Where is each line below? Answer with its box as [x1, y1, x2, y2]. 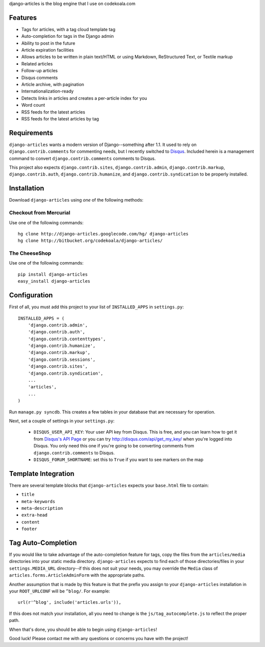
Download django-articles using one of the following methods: [9, 197, 144, 203]
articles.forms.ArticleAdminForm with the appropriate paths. [9, 572, 145, 578]
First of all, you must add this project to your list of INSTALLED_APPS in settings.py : [9, 304, 184, 310]
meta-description [21, 505, 63, 511]
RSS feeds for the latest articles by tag [21, 116, 99, 121]
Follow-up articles [21, 68, 58, 74]
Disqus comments [21, 74, 58, 81]
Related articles [21, 60, 53, 66]
